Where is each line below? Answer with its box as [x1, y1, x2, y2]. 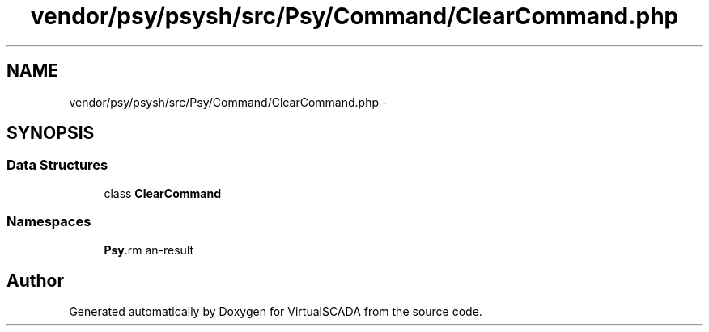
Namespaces [6, 213, 91, 230]
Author [6, 270, 64, 291]
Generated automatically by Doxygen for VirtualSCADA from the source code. [69, 305, 482, 319]
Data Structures [6, 157, 108, 174]
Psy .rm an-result [104, 242, 194, 257]
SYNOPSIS [6, 123, 95, 144]
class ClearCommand [104, 186, 221, 200]
